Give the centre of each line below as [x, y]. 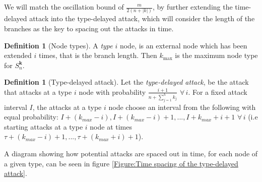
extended [18, 55]
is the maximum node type [216, 55]
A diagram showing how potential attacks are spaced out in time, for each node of [131, 154]
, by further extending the [192, 7]
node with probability [112, 92]
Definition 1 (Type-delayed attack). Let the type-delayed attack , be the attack [126, 82]
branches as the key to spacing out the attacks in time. [89, 28]
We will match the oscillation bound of [64, 7]
